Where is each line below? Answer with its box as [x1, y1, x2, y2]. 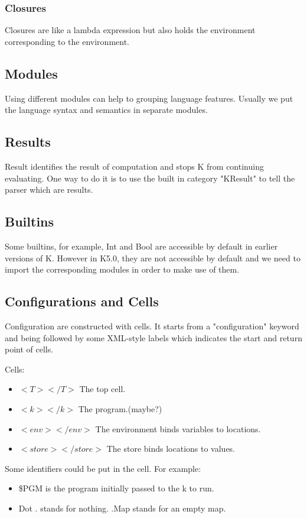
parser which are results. [5, 183, 93, 196]
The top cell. [79, 383, 126, 395]
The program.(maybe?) [78, 402, 162, 415]
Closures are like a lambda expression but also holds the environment [5, 24, 256, 36]
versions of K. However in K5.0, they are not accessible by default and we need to [5, 251, 301, 264]
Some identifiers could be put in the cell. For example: [5, 462, 201, 474]
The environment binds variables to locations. [95, 422, 261, 435]
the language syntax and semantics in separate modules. [5, 103, 208, 116]
